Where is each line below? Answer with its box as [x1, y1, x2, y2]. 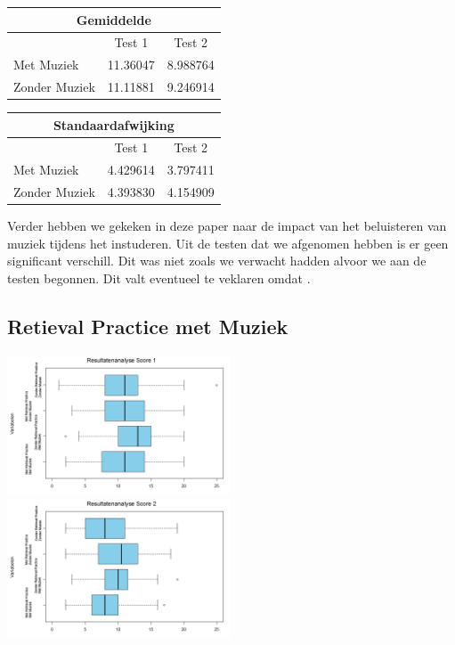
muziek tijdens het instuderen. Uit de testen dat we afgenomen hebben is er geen [7, 233, 449, 252]
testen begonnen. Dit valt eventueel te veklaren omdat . [7, 269, 311, 288]
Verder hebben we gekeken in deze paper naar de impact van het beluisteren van [7, 216, 447, 235]
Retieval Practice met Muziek [7, 313, 288, 340]
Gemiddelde [76, 10, 151, 29]
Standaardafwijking [53, 115, 175, 134]
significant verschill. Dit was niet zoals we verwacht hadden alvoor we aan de [7, 251, 427, 270]
